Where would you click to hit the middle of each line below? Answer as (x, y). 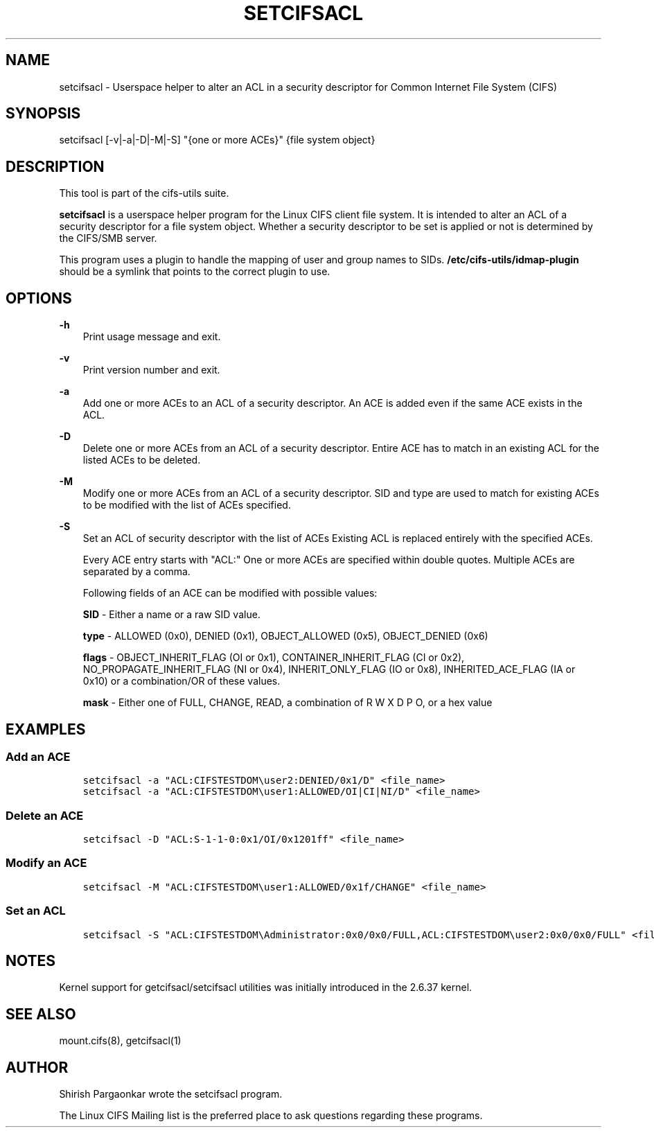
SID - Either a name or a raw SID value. (171, 615)
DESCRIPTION (55, 166)
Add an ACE (38, 756)
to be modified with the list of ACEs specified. (187, 505)
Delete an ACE (45, 815)
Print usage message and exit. (152, 337)
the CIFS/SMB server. (108, 238)
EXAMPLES (46, 729)
